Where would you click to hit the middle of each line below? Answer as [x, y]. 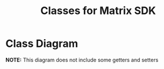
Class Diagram [42, 44]
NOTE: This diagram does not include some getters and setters [82, 60]
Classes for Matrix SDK [98, 11]
